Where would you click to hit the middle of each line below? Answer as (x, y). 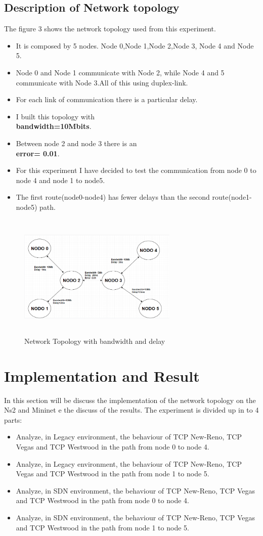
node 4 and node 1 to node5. (60, 180)
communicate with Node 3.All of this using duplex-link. (102, 82)
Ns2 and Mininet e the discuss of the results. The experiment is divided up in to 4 (131, 410)
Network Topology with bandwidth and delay (95, 341)
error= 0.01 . (38, 153)
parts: (13, 419)
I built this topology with (55, 116)
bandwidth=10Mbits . (54, 126)
